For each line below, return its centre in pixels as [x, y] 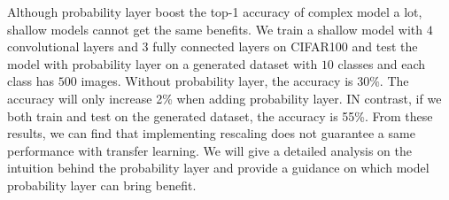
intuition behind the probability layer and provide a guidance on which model [218, 168]
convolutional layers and [73, 46]
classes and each [382, 63]
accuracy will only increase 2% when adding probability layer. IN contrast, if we [224, 98]
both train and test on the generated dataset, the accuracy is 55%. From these [220, 115]
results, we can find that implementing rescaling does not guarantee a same [211, 133]
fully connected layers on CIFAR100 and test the [285, 46]
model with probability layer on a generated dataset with [163, 63]
